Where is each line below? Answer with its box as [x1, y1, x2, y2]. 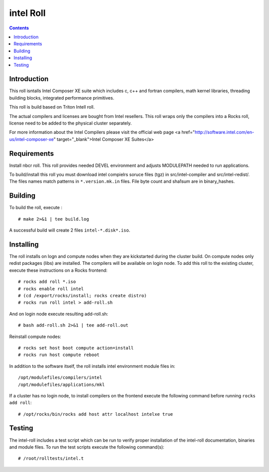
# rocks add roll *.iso [18, 279, 76, 285]
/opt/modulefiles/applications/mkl [18, 381, 105, 387]
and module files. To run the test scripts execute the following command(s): [9, 444, 164, 450]
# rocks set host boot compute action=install [18, 345, 134, 351]
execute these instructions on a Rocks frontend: [9, 267, 108, 273]
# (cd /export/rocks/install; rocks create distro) [18, 293, 147, 298]
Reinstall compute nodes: [9, 334, 62, 340]
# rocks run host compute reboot [18, 352, 100, 358]
